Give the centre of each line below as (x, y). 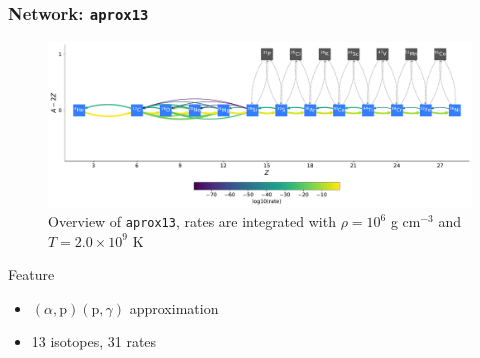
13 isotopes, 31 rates (94, 341)
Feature (31, 274)
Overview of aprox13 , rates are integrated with (192, 221)
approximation (174, 307)
